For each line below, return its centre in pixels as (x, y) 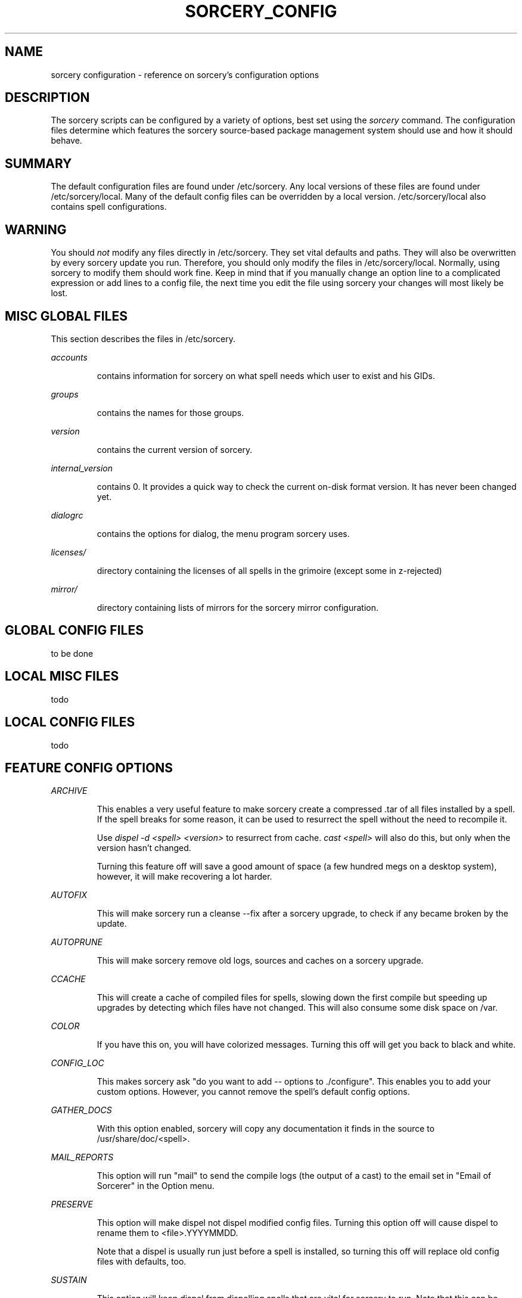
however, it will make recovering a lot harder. (184, 877)
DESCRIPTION (47, 98)
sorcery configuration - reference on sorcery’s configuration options (185, 74)
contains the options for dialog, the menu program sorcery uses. (223, 533)
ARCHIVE (69, 791)
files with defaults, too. (142, 1262)
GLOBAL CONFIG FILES (74, 631)
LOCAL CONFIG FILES (70, 722)
